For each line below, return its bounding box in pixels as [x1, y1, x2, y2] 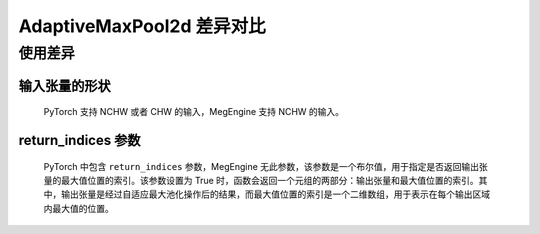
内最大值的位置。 [43, 202, 114, 214]
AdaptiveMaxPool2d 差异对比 [18, 15, 266, 37]
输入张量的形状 [18, 77, 111, 94]
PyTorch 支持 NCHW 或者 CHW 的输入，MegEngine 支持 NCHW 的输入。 [43, 106, 345, 118]
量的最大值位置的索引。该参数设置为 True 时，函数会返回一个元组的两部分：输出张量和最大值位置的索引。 [43, 175, 479, 187]
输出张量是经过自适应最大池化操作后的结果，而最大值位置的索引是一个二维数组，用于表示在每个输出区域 [60, 188, 490, 200]
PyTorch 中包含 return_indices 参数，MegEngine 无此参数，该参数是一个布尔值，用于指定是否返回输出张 [43, 160, 489, 172]
